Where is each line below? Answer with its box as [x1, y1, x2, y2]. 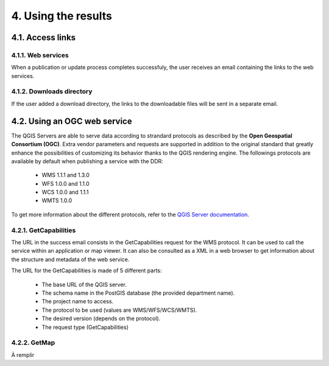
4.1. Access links [11, 32, 76, 43]
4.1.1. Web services [11, 51, 69, 59]
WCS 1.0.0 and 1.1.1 [41, 189, 89, 196]
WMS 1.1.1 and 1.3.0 [41, 171, 90, 179]
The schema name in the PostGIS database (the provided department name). [41, 289, 235, 297]
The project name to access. [41, 298, 114, 305]
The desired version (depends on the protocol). [41, 315, 161, 322]
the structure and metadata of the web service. [11, 256, 130, 263]
